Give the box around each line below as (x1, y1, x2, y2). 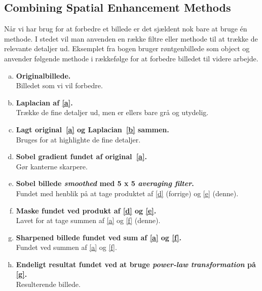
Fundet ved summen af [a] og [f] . (16, 242, 117, 252)
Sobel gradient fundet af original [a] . (16, 151, 147, 162)
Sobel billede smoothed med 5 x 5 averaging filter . (16, 178, 194, 189)
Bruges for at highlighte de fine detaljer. (16, 134, 141, 144)
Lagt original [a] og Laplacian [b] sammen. (16, 124, 169, 134)
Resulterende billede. (16, 279, 81, 289)
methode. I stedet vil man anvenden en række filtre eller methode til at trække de (4, 33, 258, 44)
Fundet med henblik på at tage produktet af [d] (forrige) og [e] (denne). (16, 188, 239, 198)
